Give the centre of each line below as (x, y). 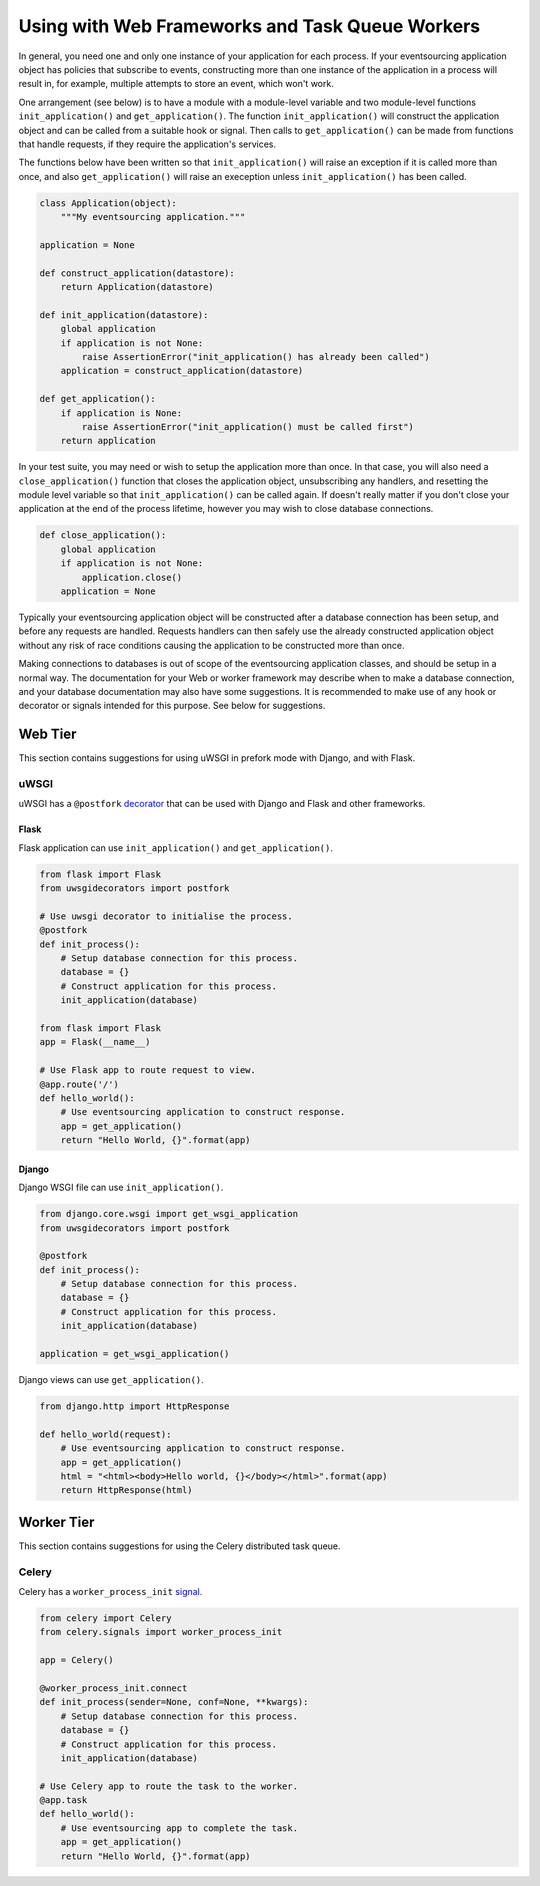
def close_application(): (103, 535)
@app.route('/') (79, 1084)
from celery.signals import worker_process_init (161, 1632)
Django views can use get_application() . (111, 1380)
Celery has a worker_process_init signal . (110, 1591)
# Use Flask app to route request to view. (148, 1070)
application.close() (132, 577)
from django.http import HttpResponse (134, 1406)
